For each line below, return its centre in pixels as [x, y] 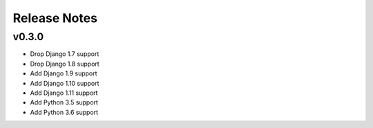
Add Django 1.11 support [64, 93]
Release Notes [55, 18]
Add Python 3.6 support [64, 112]
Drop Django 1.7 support [65, 54]
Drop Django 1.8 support [65, 64]
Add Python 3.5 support [64, 102]
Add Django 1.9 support [64, 73]
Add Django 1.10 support [65, 83]
